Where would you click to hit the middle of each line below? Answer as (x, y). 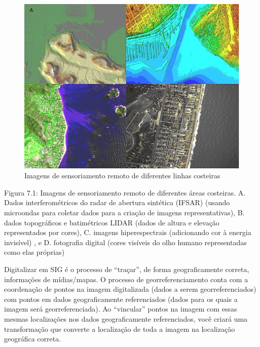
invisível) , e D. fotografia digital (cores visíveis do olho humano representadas (125, 242)
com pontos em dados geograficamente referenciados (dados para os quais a (121, 299)
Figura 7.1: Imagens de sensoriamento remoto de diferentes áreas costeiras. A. (125, 192)
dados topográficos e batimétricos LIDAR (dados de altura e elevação (112, 222)
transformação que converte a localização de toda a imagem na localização (120, 329)
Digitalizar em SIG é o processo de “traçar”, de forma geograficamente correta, (127, 269)
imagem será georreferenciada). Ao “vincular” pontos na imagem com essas (121, 309)
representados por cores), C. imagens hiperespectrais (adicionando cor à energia (128, 232)
